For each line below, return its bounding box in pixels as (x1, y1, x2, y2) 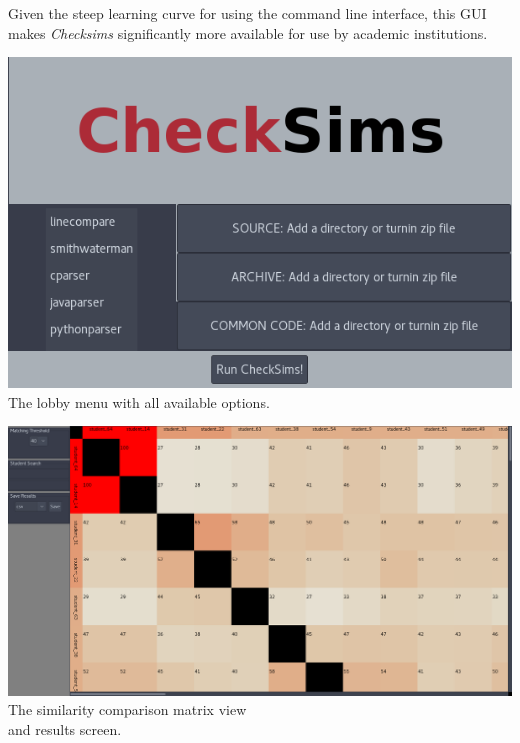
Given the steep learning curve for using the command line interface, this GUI (8, 3, 487, 23)
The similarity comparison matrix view (8, 699, 247, 720)
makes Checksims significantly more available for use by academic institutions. (8, 22, 488, 43)
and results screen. (8, 718, 122, 739)
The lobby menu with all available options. (8, 391, 270, 412)
